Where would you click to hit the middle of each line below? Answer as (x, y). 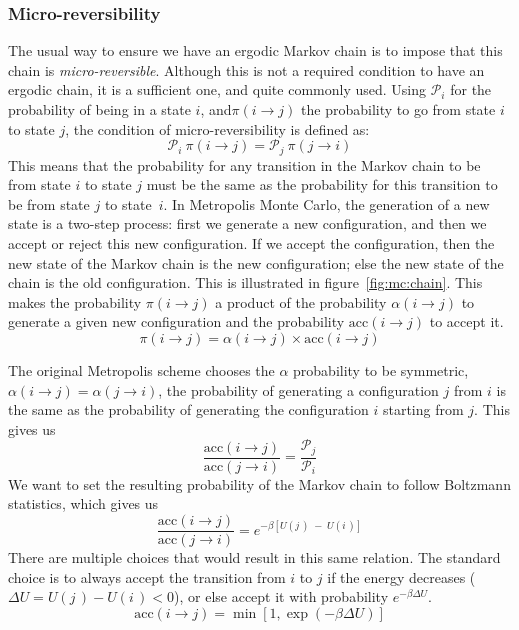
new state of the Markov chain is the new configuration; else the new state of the (256, 262)
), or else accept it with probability (281, 596)
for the (471, 89)
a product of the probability (301, 301)
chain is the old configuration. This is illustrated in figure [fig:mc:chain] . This (245, 282)
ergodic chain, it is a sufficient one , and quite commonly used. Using (217, 89)
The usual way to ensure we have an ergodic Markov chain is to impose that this (255, 50)
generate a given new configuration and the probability (176, 321)
